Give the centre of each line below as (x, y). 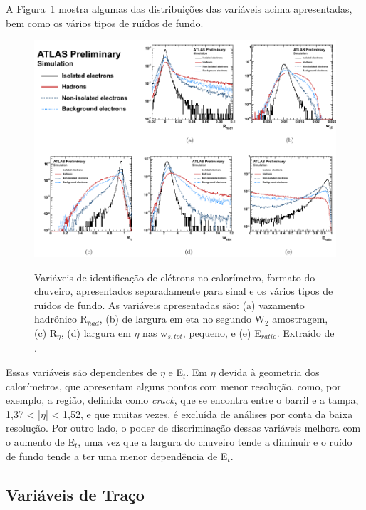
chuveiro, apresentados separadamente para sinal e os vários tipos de (184, 291)
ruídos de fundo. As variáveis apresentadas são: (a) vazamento (169, 305)
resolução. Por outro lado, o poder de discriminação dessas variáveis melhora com (183, 428)
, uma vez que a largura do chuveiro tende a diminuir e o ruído (215, 442)
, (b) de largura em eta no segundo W (182, 319)
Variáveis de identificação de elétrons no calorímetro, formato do (175, 277)
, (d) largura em (96, 333)
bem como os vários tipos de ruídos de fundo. (105, 22)
